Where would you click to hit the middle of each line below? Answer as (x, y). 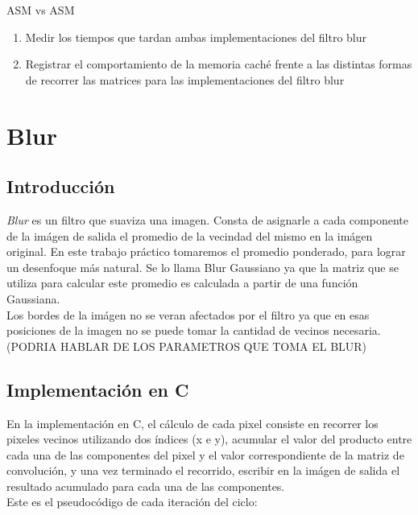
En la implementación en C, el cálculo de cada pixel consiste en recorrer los (192, 423)
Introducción (61, 186)
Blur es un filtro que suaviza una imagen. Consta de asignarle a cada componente (207, 219)
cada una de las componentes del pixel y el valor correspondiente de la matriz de (205, 454)
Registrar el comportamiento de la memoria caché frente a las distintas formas (219, 64)
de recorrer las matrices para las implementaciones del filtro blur (185, 79)
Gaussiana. (33, 298)
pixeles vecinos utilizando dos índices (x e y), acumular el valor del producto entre (209, 439)
